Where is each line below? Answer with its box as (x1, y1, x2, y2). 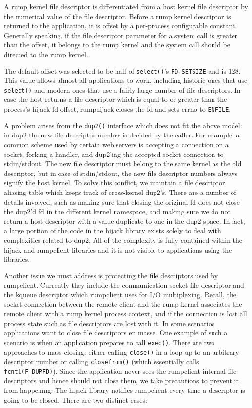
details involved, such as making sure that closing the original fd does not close (4, 196, 240, 207)
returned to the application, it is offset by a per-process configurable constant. (4, 20, 237, 31)
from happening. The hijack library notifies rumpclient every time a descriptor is (4, 385, 245, 395)
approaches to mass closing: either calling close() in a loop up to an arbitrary (4, 347, 239, 357)
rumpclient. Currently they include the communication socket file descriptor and (4, 280, 244, 290)
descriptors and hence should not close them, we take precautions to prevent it (4, 375, 239, 386)
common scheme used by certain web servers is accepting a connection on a (4, 139, 229, 149)
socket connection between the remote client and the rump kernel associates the (4, 299, 242, 309)
